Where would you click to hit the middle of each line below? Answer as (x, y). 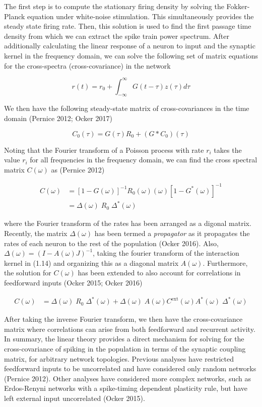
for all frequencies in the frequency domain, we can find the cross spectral (144, 160)
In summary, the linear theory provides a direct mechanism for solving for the (124, 339)
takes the (228, 150)
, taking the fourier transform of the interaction (166, 253)
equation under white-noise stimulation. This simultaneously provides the (141, 16)
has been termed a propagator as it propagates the (172, 233)
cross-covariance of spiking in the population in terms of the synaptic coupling (125, 348)
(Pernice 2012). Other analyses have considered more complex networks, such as (128, 378)
